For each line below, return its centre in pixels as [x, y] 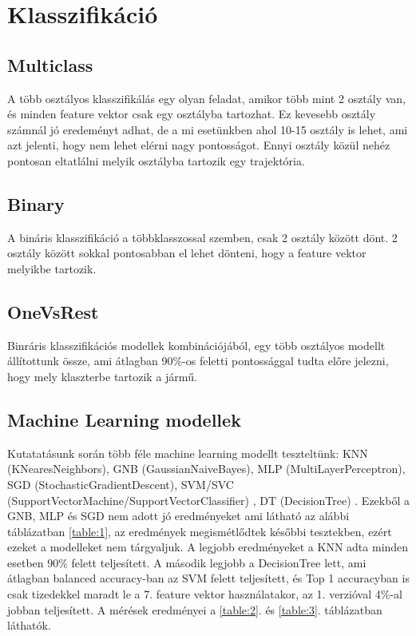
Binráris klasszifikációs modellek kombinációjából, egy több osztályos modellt [196, 345]
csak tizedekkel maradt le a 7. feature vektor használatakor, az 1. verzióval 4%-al [205, 594]
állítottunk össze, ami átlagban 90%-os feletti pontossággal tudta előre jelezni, [198, 361]
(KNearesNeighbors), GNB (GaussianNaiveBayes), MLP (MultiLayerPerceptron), [206, 469]
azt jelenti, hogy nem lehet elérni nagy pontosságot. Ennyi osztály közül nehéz [199, 145]
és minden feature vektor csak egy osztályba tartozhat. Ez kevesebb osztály [192, 114]
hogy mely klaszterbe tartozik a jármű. [102, 376]
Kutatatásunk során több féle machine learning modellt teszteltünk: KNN [188, 453]
